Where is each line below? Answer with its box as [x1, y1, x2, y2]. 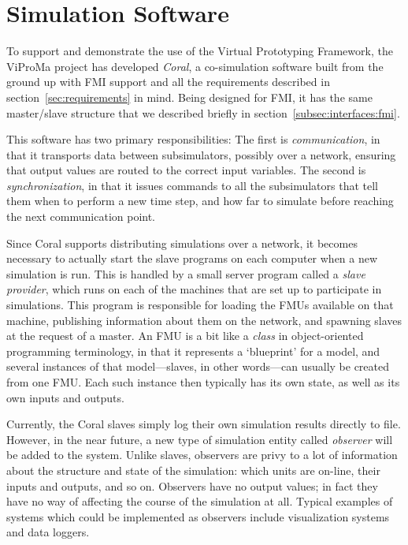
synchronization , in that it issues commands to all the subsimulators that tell [6, 177, 378, 193]
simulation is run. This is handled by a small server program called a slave [6, 265, 365, 282]
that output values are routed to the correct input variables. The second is [6, 162, 366, 178]
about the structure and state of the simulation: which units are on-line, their [6, 461, 380, 478]
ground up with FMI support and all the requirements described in [6, 73, 330, 90]
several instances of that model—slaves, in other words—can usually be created [6, 358, 389, 375]
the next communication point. [6, 208, 156, 225]
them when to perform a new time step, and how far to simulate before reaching [6, 192, 394, 209]
